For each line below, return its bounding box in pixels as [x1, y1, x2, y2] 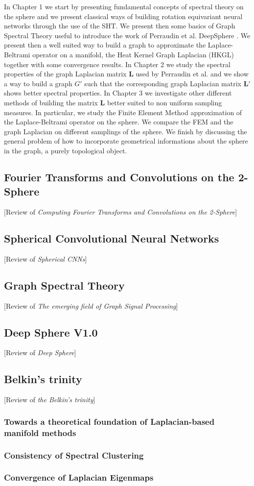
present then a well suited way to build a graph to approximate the [4, 40, 206, 50]
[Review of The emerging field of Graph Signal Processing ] [4, 300, 178, 311]
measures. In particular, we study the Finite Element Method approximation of [4, 107, 242, 117]
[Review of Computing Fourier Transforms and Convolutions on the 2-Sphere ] [4, 207, 237, 217]
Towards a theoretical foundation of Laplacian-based [4, 415, 215, 427]
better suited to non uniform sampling [107, 97, 222, 107]
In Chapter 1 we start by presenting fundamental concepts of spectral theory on [4, 1, 244, 11]
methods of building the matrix [4, 97, 98, 107]
